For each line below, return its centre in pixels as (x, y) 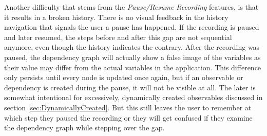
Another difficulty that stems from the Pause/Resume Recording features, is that (131, 7)
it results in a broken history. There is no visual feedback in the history (116, 17)
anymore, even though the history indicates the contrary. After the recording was (132, 47)
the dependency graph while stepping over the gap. (84, 128)
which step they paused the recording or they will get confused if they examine (128, 117)
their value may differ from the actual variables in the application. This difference (133, 67)
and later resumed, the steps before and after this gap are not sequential (118, 37)
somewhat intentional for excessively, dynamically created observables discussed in (133, 97)
